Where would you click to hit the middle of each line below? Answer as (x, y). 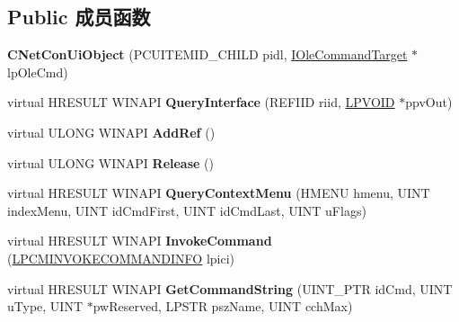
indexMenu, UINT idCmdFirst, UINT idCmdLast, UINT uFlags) (187, 210)
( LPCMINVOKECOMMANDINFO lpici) (121, 258)
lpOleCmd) (38, 72)
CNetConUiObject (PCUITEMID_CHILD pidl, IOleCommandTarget (207, 54)
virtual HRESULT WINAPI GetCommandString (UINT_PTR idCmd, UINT (230, 288)
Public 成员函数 (79, 17)
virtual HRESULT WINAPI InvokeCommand (140, 241)
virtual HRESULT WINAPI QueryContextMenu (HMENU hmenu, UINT (219, 193)
